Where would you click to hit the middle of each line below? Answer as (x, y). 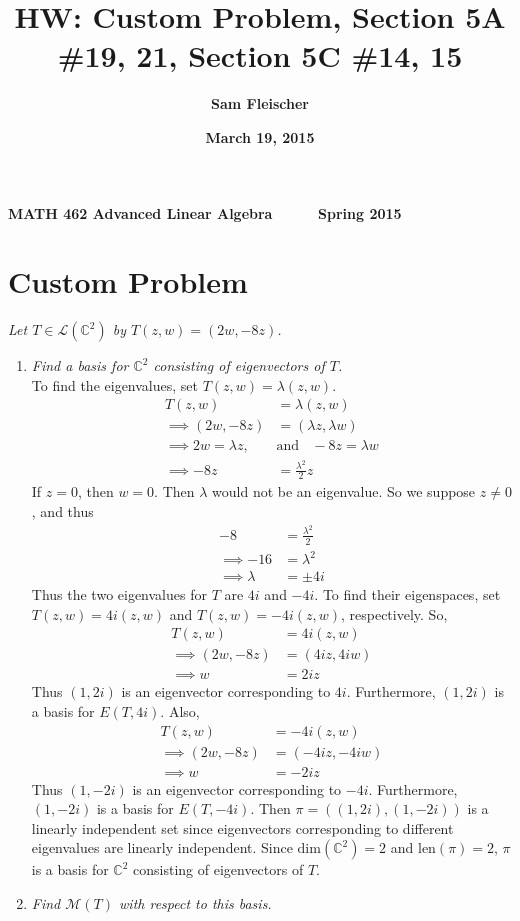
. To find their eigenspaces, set (407, 594)
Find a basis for (80, 365)
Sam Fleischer (259, 103)
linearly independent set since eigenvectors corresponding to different (242, 827)
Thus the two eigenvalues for (119, 594)
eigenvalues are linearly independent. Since (162, 847)
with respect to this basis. (195, 903)
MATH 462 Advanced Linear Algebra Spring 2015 (205, 212)
